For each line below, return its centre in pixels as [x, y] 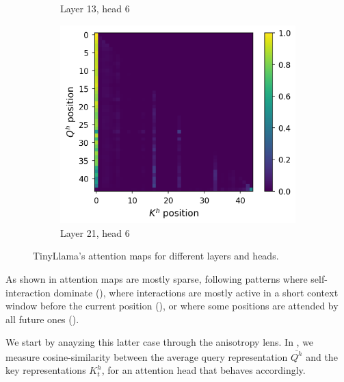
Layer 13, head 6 [95, 8]
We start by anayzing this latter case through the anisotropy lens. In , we [160, 342]
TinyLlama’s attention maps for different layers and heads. [156, 256]
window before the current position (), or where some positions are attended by [172, 306]
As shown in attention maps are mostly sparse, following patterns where [157, 279]
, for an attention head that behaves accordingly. [203, 370]
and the [322, 356]
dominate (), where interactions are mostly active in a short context [196, 292]
